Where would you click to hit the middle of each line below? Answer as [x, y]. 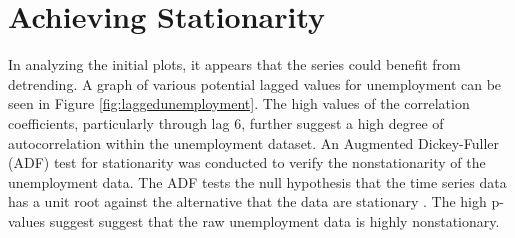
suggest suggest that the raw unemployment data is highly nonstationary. [274, 220]
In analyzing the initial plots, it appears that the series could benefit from [234, 64]
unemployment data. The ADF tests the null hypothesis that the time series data [257, 181]
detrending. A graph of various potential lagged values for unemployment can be [255, 83]
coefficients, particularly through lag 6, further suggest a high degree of [226, 122]
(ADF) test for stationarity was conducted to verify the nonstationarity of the [247, 162]
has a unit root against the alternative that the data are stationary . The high [247, 201]
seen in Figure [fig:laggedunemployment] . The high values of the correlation [239, 103]
